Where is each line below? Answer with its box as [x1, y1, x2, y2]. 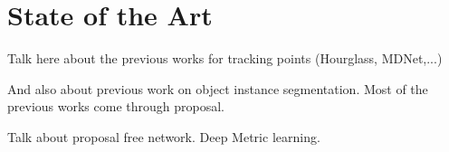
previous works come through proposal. [7, 97, 224, 116]
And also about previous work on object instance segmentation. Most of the [7, 79, 428, 98]
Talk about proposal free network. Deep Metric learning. [7, 127, 320, 146]
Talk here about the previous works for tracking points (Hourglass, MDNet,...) [7, 49, 443, 68]
